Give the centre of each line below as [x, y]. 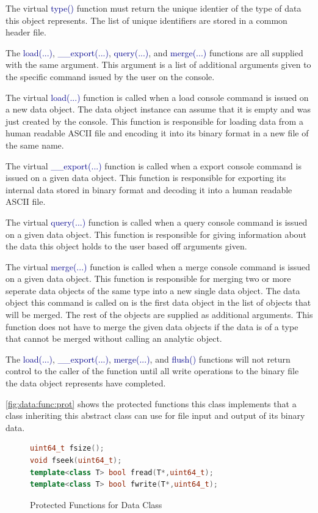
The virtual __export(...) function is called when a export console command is [154, 165]
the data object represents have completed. [86, 383]
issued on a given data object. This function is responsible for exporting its [146, 178]
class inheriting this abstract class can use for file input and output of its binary [155, 415]
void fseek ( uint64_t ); [76, 460]
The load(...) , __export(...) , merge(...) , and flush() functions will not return [148, 359]
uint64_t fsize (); [67, 448]
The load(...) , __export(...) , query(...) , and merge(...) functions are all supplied [154, 52]
